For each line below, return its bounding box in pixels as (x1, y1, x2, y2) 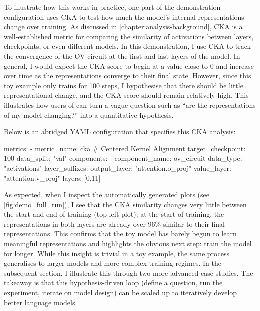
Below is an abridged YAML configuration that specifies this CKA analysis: (4, 126, 236, 137)
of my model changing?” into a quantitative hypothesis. (4, 109, 174, 120)
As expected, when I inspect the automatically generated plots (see (4, 189, 209, 200)
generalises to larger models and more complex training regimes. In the (4, 258, 221, 268)
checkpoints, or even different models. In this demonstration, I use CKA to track (4, 41, 251, 51)
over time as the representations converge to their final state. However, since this (4, 70, 251, 81)
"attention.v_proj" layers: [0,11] (4, 172, 101, 183)
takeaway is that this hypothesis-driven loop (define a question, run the (4, 277, 223, 288)
